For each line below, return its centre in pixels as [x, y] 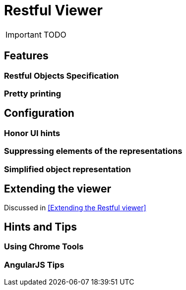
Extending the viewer [58, 189]
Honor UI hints [32, 133]
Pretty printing [33, 93]
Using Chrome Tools [44, 247]
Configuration [39, 113]
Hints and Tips [40, 227]
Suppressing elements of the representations [93, 151]
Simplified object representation [67, 169]
